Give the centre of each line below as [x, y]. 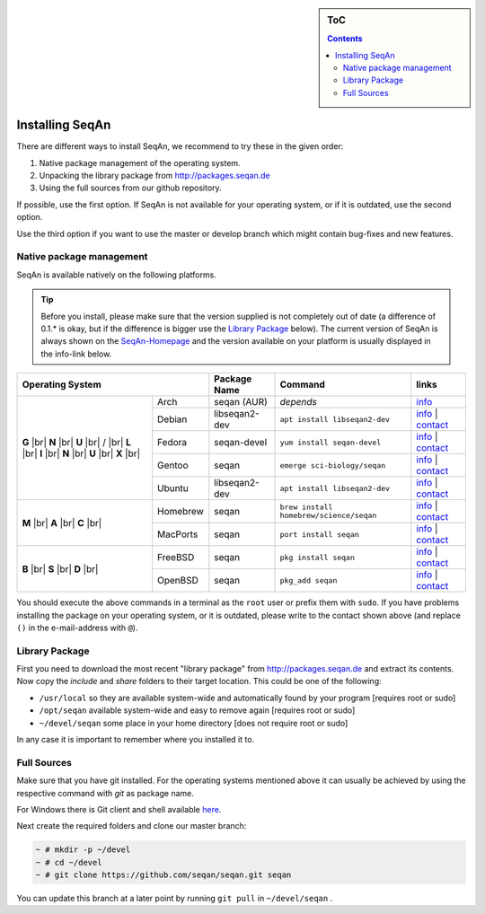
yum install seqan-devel [331, 442]
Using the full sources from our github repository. [130, 188]
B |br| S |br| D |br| [60, 568]
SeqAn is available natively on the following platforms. [117, 275]
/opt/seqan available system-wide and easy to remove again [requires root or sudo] [197, 710]
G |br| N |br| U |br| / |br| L [77, 443]
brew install [306, 507]
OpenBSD [178, 581]
